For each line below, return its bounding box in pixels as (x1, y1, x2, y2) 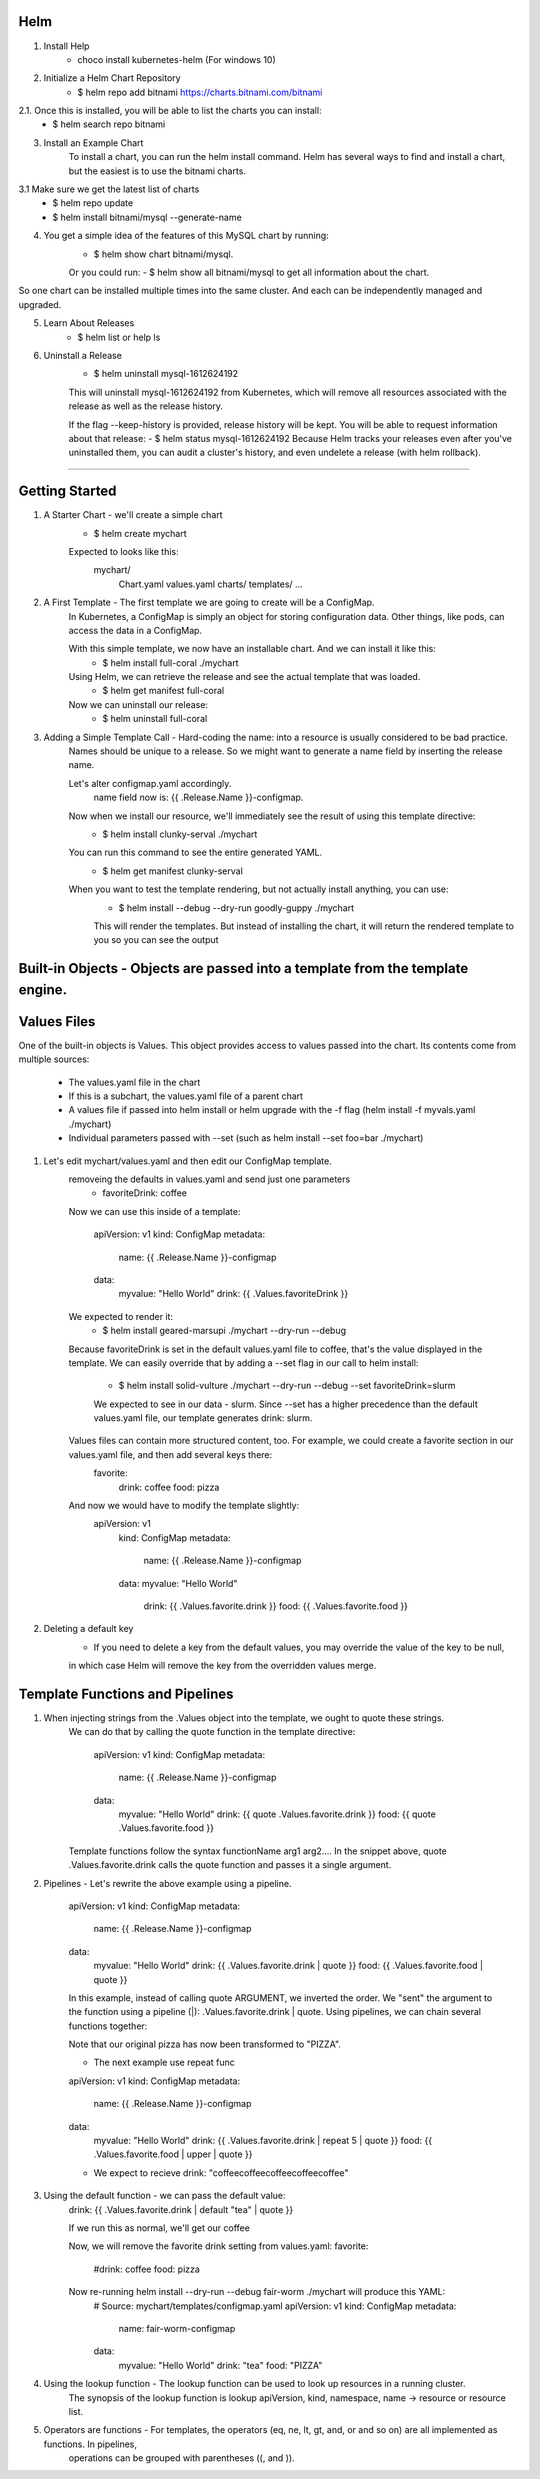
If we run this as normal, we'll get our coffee (68, 2221, 250, 2234)
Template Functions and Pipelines (18, 1685, 234, 1702)
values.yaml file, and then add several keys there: (68, 1448, 273, 1460)
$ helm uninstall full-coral (102, 713, 208, 725)
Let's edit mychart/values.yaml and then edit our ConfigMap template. (43, 1155, 332, 1167)
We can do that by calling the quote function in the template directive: (68, 1726, 356, 1738)
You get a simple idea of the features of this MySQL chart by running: (43, 230, 329, 242)
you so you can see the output (93, 934, 219, 946)
